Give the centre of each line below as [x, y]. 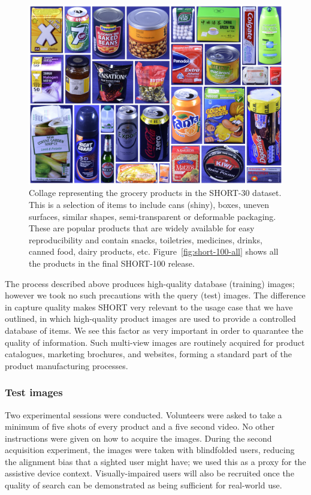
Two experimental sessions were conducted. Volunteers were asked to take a [144, 414]
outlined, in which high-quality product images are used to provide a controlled [150, 319]
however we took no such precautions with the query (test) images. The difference [155, 295]
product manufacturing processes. [67, 365]
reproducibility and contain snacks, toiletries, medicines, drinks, [146, 239]
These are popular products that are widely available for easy [142, 228]
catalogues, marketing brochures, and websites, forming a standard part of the [148, 354]
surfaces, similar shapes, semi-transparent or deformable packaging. [153, 216]
